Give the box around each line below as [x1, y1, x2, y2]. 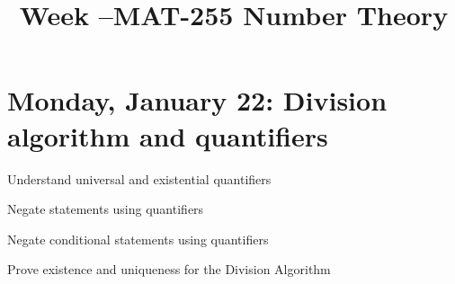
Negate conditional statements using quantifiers [7, 229, 269, 248]
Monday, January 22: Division [7, 82, 388, 119]
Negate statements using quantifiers [7, 200, 204, 218]
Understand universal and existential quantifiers [7, 169, 272, 188]
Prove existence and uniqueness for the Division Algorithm [7, 260, 331, 279]
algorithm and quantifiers [7, 117, 328, 154]
